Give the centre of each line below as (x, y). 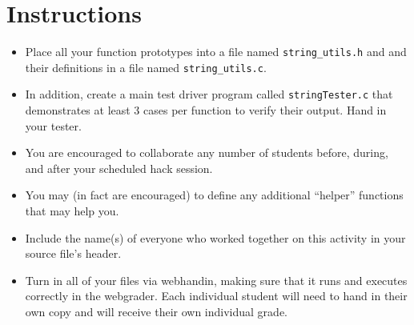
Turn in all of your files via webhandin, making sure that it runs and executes (216, 280)
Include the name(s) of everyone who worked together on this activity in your (215, 237)
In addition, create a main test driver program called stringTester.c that (209, 94)
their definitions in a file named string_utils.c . (146, 67)
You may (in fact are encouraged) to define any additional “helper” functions (214, 195)
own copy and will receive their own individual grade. (156, 312)
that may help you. (72, 211)
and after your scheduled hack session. (119, 168)
